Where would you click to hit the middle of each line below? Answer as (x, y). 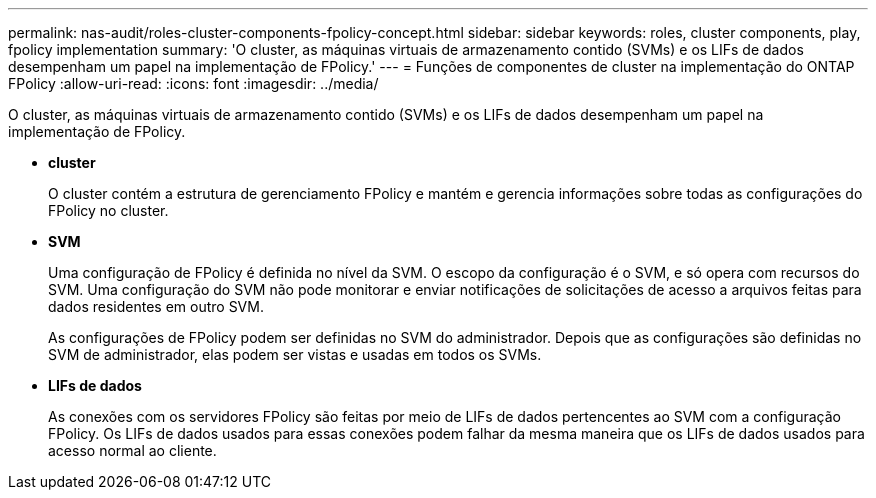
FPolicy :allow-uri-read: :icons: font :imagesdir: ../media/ (193, 83)
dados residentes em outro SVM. (156, 306)
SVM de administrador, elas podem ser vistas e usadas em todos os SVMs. (295, 354)
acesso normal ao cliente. (132, 450)
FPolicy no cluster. (108, 210)
